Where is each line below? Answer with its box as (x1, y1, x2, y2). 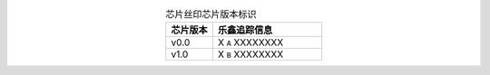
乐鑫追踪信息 (218, 23, 273, 36)
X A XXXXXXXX (218, 36, 284, 49)
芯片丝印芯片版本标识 (165, 8, 258, 21)
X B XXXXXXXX (218, 48, 284, 61)
